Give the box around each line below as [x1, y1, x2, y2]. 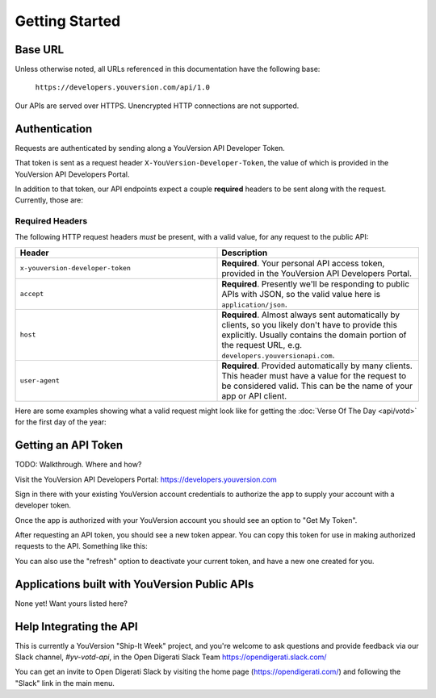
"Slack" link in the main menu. [15, 678, 115, 688]
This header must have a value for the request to [221, 370, 407, 381]
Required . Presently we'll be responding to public [221, 278, 410, 290]
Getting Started [15, 12, 121, 30]
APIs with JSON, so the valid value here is [221, 288, 381, 299]
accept [19, 290, 44, 299]
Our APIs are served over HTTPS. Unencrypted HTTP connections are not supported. [15, 101, 300, 111]
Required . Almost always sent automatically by [221, 309, 400, 320]
